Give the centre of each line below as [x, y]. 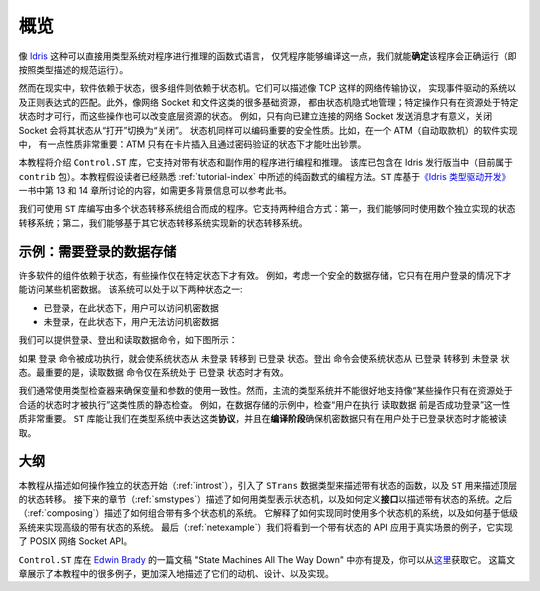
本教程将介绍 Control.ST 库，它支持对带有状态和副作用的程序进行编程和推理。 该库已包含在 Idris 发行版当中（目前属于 [266, 162]
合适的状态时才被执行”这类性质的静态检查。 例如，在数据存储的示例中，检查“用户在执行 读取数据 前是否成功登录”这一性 [264, 404]
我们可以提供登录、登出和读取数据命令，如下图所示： [128, 340]
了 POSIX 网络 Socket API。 [75, 541]
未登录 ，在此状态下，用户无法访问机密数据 [131, 321]
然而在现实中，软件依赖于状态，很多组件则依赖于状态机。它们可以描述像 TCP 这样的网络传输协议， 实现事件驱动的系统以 [267, 88]
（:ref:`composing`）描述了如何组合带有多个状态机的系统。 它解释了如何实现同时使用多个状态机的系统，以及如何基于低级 [268, 513]
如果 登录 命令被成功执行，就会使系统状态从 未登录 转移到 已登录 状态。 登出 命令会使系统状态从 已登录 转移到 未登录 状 [264, 358]
